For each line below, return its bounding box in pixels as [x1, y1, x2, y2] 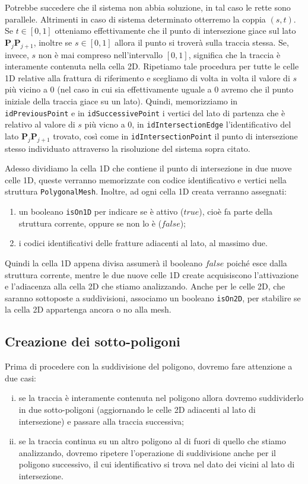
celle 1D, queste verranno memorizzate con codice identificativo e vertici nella [5, 173, 287, 186]
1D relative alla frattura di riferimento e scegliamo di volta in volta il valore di [5, 71, 290, 84]
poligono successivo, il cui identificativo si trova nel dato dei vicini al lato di [18, 458, 295, 470]
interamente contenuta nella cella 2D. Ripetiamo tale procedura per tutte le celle [5, 60, 299, 72]
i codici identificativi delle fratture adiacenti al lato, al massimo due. [18, 237, 268, 249]
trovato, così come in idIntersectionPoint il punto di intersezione [53, 129, 298, 142]
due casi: [5, 371, 36, 384]
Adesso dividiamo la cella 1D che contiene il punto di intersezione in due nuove [5, 162, 292, 174]
